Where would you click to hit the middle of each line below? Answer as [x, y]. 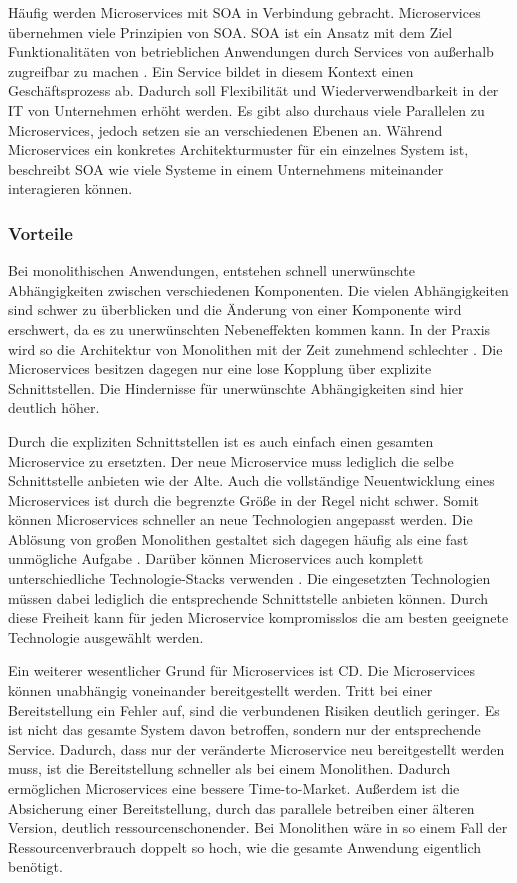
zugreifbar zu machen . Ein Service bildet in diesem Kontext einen [211, 70]
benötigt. [35, 866]
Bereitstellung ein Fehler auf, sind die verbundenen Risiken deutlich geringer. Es [254, 709]
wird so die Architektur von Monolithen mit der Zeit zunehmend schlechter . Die [255, 348]
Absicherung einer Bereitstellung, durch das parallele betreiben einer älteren [241, 807]
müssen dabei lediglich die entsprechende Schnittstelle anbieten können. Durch [248, 597]
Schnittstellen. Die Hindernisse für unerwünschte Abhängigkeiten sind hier [236, 387]
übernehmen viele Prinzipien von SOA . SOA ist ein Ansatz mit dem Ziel [230, 31]
